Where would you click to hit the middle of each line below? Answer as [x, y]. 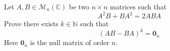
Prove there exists [31, 24]
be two [79, 6]
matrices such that [138, 6]
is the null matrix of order [70, 42]
